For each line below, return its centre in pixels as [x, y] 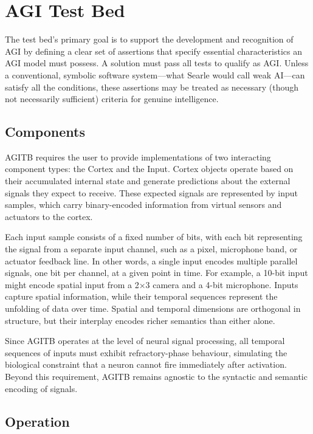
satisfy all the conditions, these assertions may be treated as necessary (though [152, 87]
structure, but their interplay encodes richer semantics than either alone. [140, 320]
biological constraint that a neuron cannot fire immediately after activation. [146, 364]
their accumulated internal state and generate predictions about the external [148, 181]
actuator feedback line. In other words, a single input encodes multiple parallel [151, 260]
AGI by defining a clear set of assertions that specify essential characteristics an [153, 51]
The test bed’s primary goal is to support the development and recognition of [149, 39]
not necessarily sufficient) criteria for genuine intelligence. [112, 99]
